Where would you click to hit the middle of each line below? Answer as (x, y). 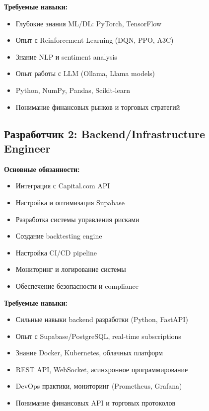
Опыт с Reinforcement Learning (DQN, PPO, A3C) (95, 40)
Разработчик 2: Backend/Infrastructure (105, 133)
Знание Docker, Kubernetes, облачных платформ (89, 353)
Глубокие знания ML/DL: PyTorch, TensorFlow (89, 23)
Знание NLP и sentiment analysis (66, 56)
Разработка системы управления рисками (77, 219)
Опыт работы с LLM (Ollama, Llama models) (85, 73)
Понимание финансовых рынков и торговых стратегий (98, 107)
